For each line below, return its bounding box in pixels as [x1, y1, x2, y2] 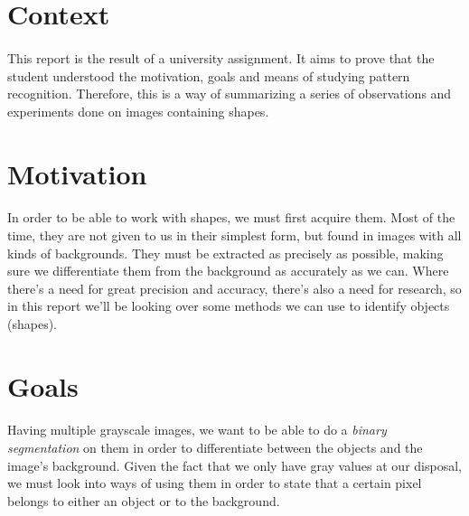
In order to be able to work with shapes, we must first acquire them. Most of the [7, 208, 455, 227]
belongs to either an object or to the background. [7, 491, 280, 510]
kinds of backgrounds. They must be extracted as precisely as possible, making [7, 243, 444, 262]
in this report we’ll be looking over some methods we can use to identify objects [7, 296, 450, 315]
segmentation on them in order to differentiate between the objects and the [7, 438, 423, 457]
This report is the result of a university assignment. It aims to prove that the [7, 48, 435, 67]
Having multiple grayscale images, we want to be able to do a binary [7, 420, 387, 439]
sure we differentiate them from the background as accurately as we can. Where [7, 261, 449, 280]
